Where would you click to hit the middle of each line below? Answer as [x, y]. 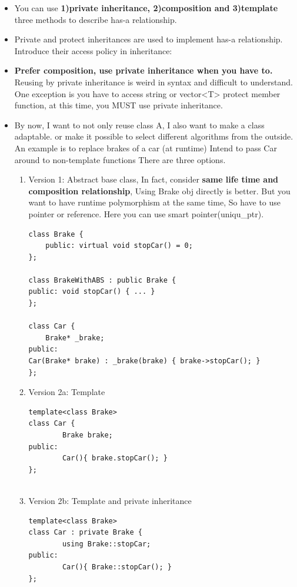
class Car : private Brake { [85, 533]
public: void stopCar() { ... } [92, 292]
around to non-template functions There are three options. [120, 159]
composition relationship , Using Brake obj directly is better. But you [159, 190]
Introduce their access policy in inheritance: [93, 50]
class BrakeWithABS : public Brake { [102, 280]
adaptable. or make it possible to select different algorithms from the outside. [154, 136]
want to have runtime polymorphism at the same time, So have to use [155, 202]
